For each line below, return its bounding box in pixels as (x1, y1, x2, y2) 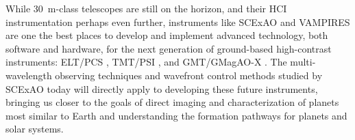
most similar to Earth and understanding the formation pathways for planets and (5, 108, 347, 122)
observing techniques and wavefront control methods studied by (55, 68, 323, 82)
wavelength (5, 68, 52, 82)
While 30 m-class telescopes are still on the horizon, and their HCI (5, 1, 287, 15)
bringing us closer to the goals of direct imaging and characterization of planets (5, 95, 339, 109)
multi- (290, 55, 316, 69)
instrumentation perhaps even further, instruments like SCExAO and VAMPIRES (5, 14, 350, 29)
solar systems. (5, 122, 64, 136)
